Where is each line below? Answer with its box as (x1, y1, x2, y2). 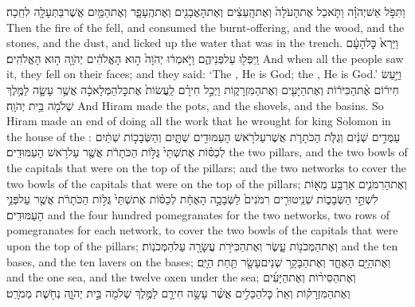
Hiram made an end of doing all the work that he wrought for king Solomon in (6, 112, 391, 129)
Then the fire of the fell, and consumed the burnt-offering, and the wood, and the (6, 18, 405, 35)
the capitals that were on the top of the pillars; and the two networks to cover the (6, 159, 407, 175)
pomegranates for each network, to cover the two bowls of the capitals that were (6, 222, 398, 238)
